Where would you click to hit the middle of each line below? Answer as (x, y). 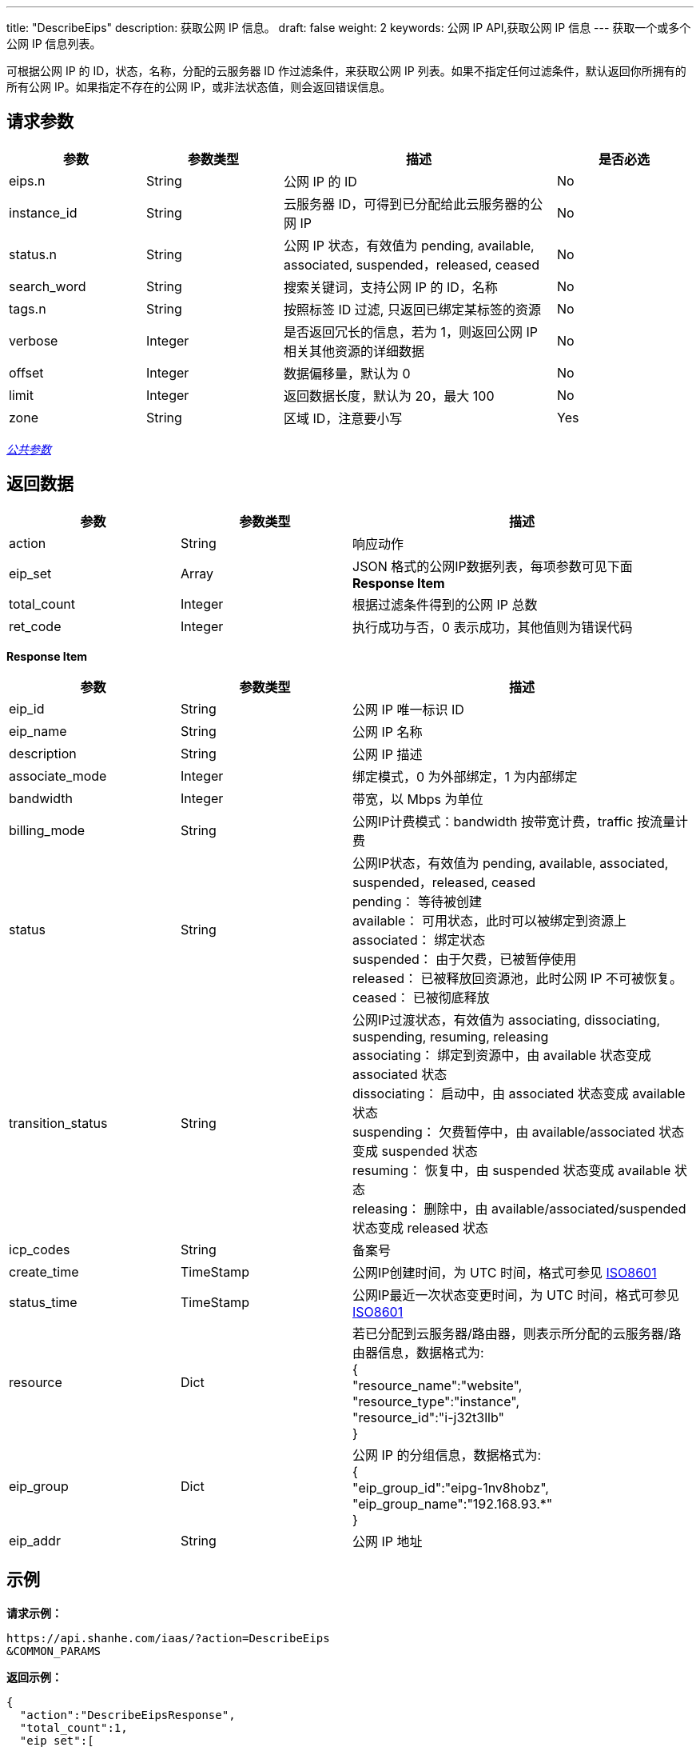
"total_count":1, (74, 1727)
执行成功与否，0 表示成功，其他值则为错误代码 (493, 627)
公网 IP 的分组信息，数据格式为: (447, 1455)
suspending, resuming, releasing (451, 1036)
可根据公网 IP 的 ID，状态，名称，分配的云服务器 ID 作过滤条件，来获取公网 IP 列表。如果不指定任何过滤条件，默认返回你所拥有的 (346, 71)
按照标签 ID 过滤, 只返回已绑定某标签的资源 (412, 309)
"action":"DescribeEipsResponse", (127, 1715)
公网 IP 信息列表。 (54, 44)
